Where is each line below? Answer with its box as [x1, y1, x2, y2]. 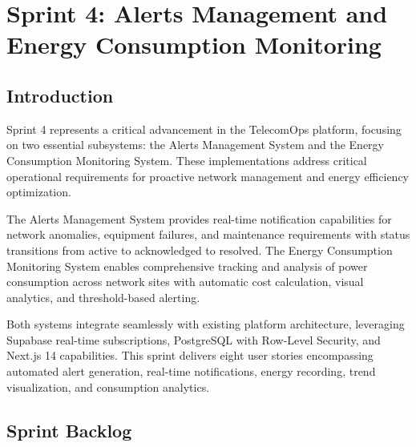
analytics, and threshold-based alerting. [6, 288, 200, 305]
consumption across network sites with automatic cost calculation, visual [6, 273, 364, 290]
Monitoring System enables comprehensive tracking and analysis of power [6, 257, 368, 274]
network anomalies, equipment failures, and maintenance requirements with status [6, 226, 410, 243]
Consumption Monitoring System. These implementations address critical [6, 151, 367, 168]
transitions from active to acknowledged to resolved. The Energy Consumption [6, 241, 393, 258]
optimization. [6, 183, 71, 200]
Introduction [6, 83, 114, 107]
